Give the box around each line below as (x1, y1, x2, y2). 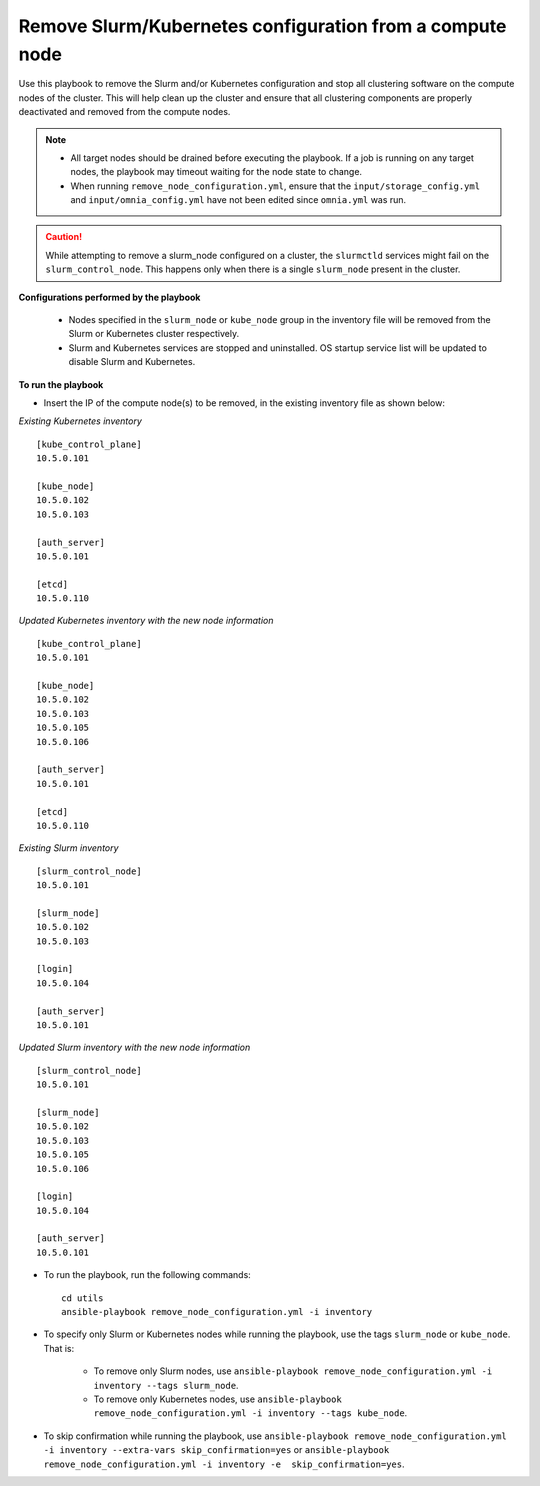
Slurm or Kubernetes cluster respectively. (68, 328, 240, 340)
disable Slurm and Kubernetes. (68, 356, 196, 368)
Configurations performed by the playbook (18, 291, 201, 303)
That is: (43, 1342, 75, 1354)
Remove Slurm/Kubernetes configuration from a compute (18, 15, 507, 37)
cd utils (61, 1292, 104, 1304)
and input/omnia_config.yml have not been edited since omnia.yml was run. (70, 194, 407, 206)
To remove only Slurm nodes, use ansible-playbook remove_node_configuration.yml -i (93, 1365, 493, 1377)
